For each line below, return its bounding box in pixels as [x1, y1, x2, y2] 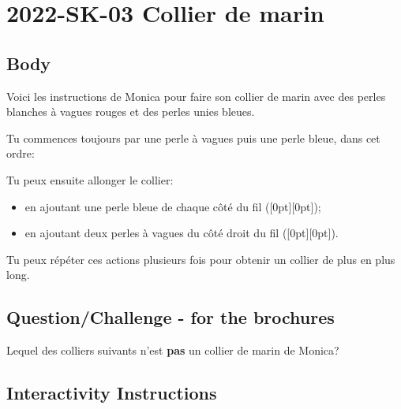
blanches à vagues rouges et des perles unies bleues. [6, 103, 255, 120]
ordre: [6, 145, 35, 162]
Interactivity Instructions [6, 381, 217, 405]
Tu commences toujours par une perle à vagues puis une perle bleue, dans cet [6, 129, 380, 146]
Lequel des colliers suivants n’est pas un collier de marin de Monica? [6, 342, 339, 359]
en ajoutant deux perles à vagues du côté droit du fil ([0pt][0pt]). [24, 225, 339, 241]
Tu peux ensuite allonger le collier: [6, 171, 174, 188]
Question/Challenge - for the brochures [6, 305, 335, 329]
